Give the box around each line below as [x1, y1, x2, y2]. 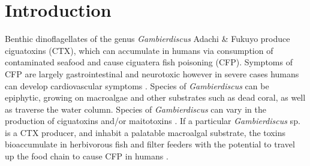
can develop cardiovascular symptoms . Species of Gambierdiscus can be [5, 79, 269, 92]
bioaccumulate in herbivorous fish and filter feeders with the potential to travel [5, 138, 295, 150]
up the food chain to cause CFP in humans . [5, 150, 168, 162]
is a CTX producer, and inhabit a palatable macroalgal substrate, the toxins [5, 126, 285, 138]
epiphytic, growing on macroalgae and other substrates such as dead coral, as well [5, 91, 306, 104]
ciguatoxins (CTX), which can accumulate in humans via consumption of [5, 44, 273, 56]
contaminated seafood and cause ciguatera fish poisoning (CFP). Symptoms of [5, 56, 293, 68]
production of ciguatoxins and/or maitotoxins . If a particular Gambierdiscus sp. [5, 114, 300, 127]
